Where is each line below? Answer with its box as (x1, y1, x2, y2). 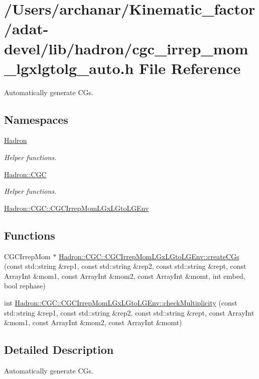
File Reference (139, 57, 241, 78)
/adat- (4, 18, 49, 39)
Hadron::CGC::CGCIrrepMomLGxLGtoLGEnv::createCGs (59, 251, 239, 261)
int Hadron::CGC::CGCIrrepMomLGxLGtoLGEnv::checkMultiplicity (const (4, 297, 237, 308)
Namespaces (4, 111, 68, 127)
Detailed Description (4, 342, 114, 357)
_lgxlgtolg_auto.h (4, 57, 134, 78)
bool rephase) (4, 280, 46, 291)
